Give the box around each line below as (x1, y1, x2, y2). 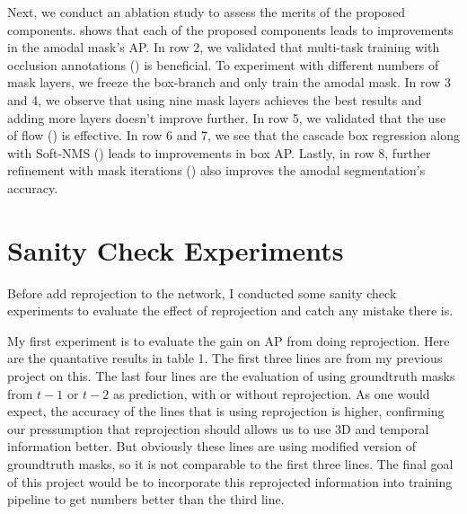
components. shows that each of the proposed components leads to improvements (7, 20, 454, 39)
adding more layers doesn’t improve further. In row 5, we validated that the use (7, 108, 446, 127)
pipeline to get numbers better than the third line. (7, 490, 285, 509)
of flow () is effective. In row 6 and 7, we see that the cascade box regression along (7, 126, 461, 145)
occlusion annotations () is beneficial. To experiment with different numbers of (7, 55, 439, 74)
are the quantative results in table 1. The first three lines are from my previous (7, 349, 443, 368)
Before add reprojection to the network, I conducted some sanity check (7, 283, 397, 302)
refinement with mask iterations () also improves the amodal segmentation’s (7, 161, 426, 180)
